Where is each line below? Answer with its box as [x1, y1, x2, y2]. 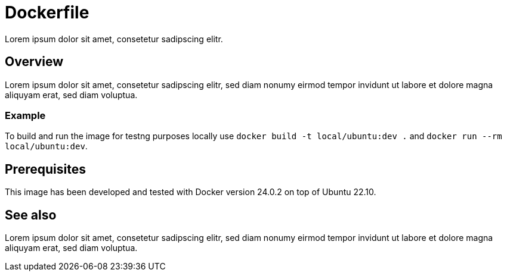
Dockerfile [5, 2, 89, 23]
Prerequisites [5, 161, 86, 177]
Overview [5, 54, 64, 70]
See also [5, 207, 57, 222]
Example [5, 109, 46, 121]
